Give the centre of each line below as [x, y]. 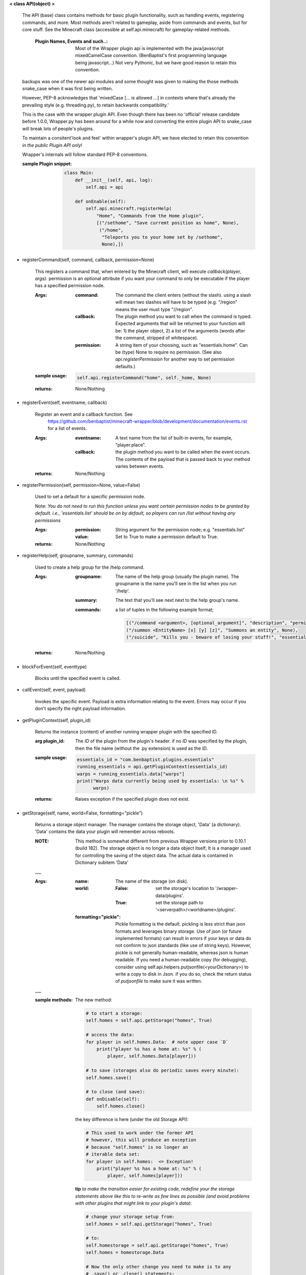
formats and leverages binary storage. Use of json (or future [178, 931]
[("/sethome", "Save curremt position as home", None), [168, 223]
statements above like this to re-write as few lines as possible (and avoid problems [162, 1196]
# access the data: [110, 1035]
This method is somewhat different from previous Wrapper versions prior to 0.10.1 [160, 841]
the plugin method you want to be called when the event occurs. [183, 452]
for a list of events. [67, 428]
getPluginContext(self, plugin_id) [57, 720]
